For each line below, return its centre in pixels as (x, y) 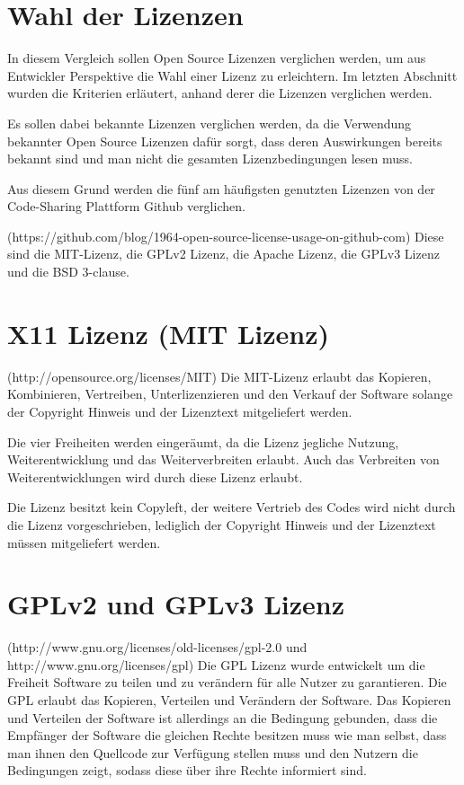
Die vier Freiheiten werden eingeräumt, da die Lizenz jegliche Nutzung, (203, 441)
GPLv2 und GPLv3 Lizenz (176, 604)
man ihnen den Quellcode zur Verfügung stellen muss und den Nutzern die (213, 752)
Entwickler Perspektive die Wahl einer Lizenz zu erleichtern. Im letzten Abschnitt (232, 75)
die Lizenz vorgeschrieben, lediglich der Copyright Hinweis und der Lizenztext (222, 524)
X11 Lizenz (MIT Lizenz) (169, 333)
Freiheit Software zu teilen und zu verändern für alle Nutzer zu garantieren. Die (227, 682)
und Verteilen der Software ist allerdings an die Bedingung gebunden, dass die (223, 717)
